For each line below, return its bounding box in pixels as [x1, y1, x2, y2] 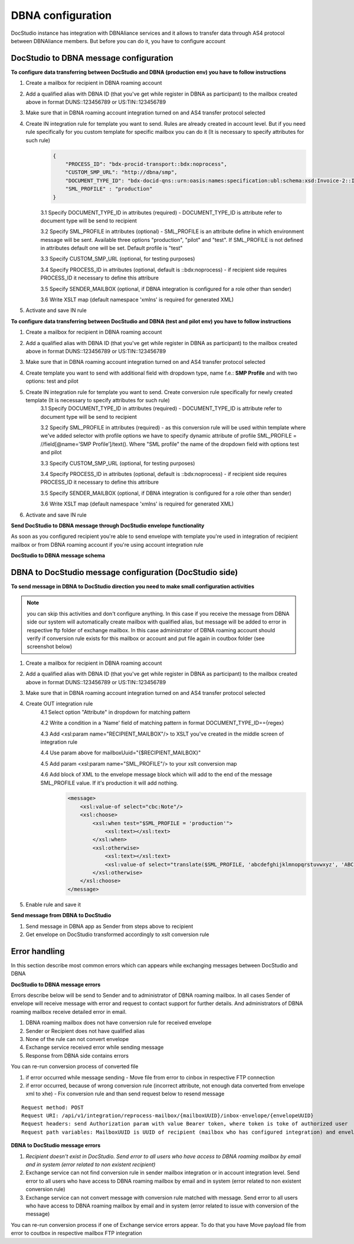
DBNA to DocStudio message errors [11, 1142, 101, 1149]
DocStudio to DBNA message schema [11, 552, 106, 559]
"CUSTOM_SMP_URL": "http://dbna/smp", [65, 169, 178, 176]
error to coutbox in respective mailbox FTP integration [11, 1230, 143, 1237]
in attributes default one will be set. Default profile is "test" [40, 245, 183, 252]
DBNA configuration [11, 9, 112, 22]
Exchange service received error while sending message [25, 1044, 164, 1051]
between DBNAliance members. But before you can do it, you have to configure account [11, 37, 226, 44]
